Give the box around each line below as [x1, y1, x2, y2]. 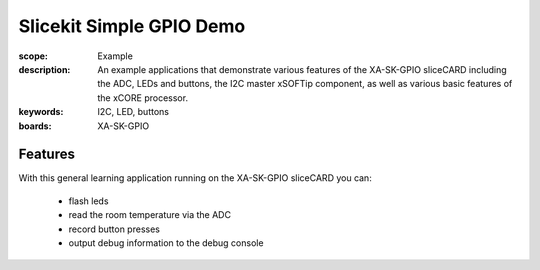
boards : [18, 120, 52, 132]
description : [18, 63, 71, 75]
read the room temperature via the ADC [68, 209, 232, 221]
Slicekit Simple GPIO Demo [18, 15, 246, 37]
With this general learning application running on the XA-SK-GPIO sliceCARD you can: [18, 172, 372, 184]
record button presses [68, 223, 160, 235]
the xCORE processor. [97, 91, 189, 104]
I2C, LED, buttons [97, 106, 170, 118]
